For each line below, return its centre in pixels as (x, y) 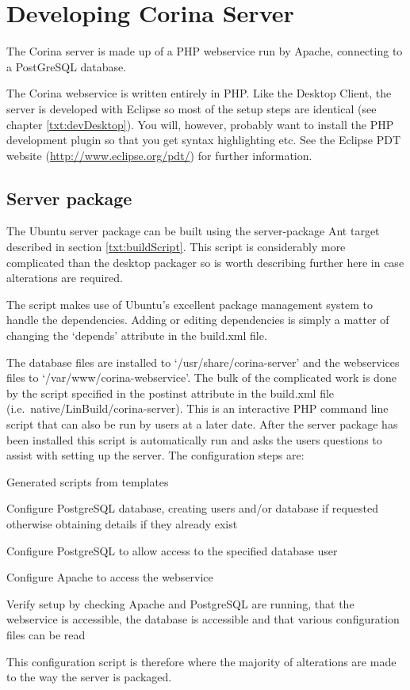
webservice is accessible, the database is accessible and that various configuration (203, 619)
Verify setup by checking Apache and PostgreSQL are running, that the (180, 603)
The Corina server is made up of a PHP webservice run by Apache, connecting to (205, 51)
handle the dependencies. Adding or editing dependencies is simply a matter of (198, 320)
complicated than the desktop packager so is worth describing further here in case (205, 262)
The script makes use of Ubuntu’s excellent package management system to (190, 304)
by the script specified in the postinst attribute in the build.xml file (171, 393)
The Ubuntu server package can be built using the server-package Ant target (193, 231)
